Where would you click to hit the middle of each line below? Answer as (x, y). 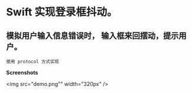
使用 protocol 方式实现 (32, 62)
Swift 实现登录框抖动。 (62, 12)
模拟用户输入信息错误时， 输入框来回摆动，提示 (92, 36)
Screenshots (22, 72)
